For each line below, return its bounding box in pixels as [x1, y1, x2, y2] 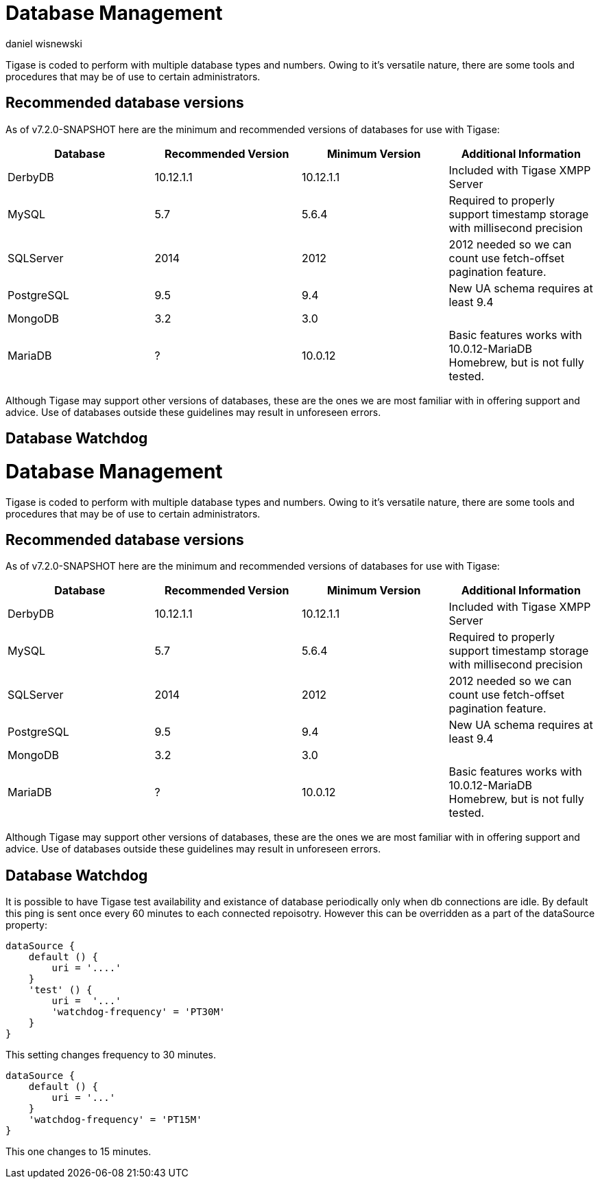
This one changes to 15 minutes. [5, 1146, 152, 1158]
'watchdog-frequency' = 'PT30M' [51, 1006, 226, 1018]
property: [5, 919, 47, 931]
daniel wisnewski [5, 37, 82, 49]
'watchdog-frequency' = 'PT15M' [28, 1114, 202, 1126]
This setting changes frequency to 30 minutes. [5, 1049, 217, 1061]
